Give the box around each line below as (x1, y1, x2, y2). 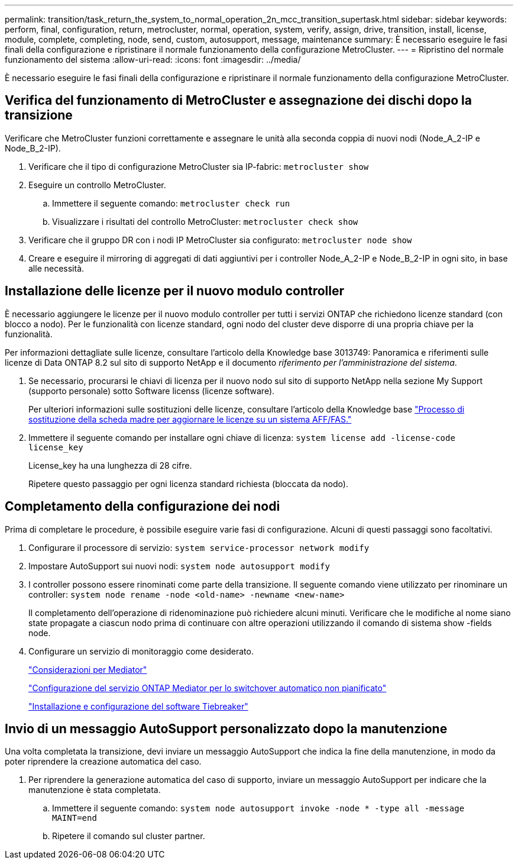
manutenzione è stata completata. (28, 785, 161, 795)
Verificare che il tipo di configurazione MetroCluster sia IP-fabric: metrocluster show (28, 161, 369, 172)
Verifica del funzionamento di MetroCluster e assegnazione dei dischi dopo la (5, 93, 472, 108)
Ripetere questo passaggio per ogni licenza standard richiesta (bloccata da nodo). (28, 478, 348, 489)
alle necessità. (28, 263, 85, 273)
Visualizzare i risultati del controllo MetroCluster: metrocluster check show (52, 216, 358, 227)
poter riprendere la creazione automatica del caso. (5, 756, 202, 767)
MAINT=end (52, 813, 97, 823)
